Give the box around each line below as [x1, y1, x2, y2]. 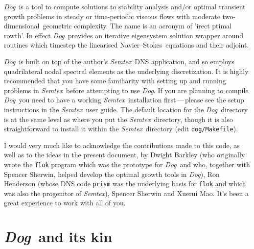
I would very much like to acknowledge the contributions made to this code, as [4, 140, 240, 150]
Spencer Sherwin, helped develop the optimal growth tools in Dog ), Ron [4, 169, 220, 179]
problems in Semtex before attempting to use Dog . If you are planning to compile [4, 85, 249, 95]
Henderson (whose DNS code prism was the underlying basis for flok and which [4, 178, 246, 189]
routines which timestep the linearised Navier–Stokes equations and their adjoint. [4, 40, 249, 50]
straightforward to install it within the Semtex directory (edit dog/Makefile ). [4, 124, 238, 134]
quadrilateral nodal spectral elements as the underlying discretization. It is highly [4, 66, 249, 76]
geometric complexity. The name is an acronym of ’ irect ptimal [43, 21, 231, 31]
